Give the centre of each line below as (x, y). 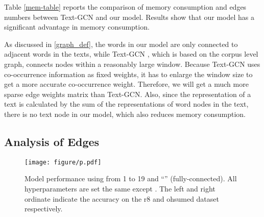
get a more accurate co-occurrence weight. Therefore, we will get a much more (126, 84)
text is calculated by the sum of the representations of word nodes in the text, (126, 104)
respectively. (44, 209)
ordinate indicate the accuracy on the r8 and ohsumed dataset (122, 198)
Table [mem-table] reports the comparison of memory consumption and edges (125, 7)
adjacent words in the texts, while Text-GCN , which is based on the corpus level (131, 54)
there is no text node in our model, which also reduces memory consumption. (125, 114)
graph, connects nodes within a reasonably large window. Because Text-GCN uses (132, 64)
